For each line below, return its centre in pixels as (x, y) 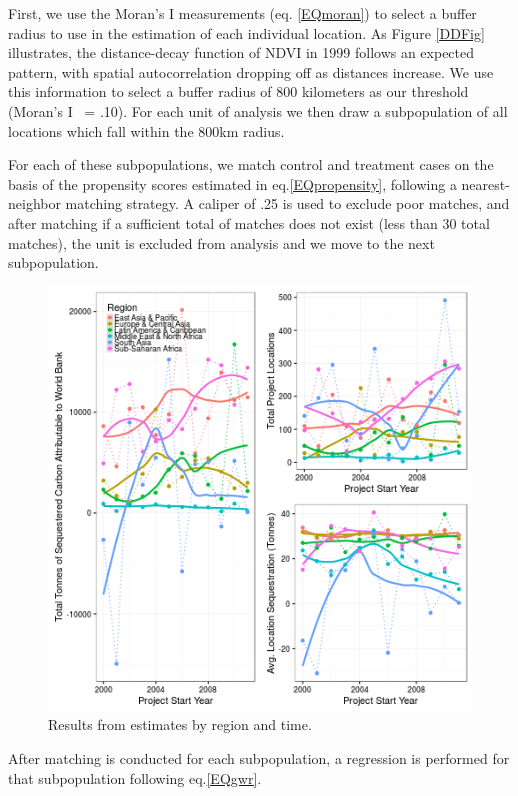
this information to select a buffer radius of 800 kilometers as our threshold (238, 91)
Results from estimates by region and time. (180, 724)
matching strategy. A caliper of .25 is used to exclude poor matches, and (287, 203)
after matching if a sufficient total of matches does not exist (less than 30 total (249, 222)
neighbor (34, 203)
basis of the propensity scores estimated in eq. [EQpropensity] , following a (232, 183)
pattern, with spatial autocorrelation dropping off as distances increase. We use (251, 71)
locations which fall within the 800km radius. (146, 130)
